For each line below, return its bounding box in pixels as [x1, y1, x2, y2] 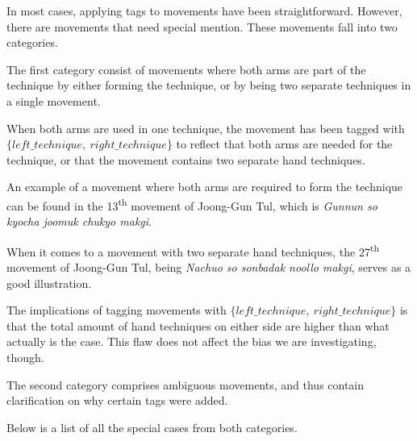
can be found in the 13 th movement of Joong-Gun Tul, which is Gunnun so [6, 194, 377, 214]
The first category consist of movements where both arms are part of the [6, 60, 366, 77]
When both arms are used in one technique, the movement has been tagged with [6, 119, 405, 136]
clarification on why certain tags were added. [6, 392, 228, 409]
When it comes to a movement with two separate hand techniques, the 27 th [6, 240, 379, 260]
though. [6, 349, 44, 365]
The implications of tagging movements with [6, 302, 227, 318]
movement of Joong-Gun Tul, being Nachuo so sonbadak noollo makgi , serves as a [6, 259, 411, 276]
